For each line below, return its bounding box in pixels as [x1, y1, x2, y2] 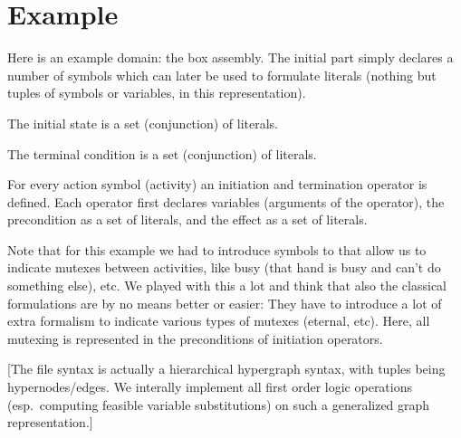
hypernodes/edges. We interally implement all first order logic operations [7, 377, 413, 396]
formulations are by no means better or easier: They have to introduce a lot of [7, 293, 442, 312]
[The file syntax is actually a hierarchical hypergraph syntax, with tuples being [7, 359, 446, 378]
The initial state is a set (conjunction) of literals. [7, 113, 279, 132]
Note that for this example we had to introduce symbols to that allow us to [7, 240, 427, 259]
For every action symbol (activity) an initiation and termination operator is [7, 175, 427, 194]
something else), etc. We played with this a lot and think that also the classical [7, 276, 447, 295]
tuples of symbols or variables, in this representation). [7, 83, 306, 102]
